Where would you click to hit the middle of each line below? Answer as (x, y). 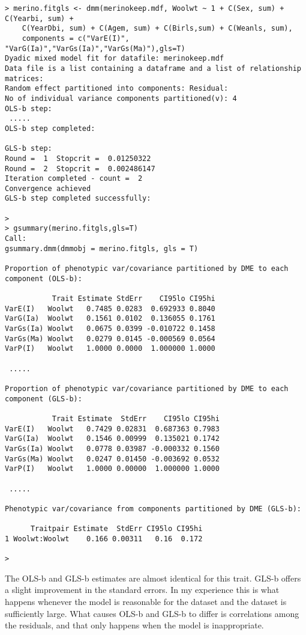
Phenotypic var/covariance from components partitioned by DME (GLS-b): (153, 509)
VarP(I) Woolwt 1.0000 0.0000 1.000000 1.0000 (110, 349)
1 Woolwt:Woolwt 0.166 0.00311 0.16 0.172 (104, 539)
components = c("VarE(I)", (76, 38)
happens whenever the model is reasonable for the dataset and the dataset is (146, 601)
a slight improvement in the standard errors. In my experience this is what (142, 590)
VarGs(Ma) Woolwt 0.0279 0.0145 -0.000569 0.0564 (110, 339)
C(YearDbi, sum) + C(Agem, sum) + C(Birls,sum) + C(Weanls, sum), (157, 29)
